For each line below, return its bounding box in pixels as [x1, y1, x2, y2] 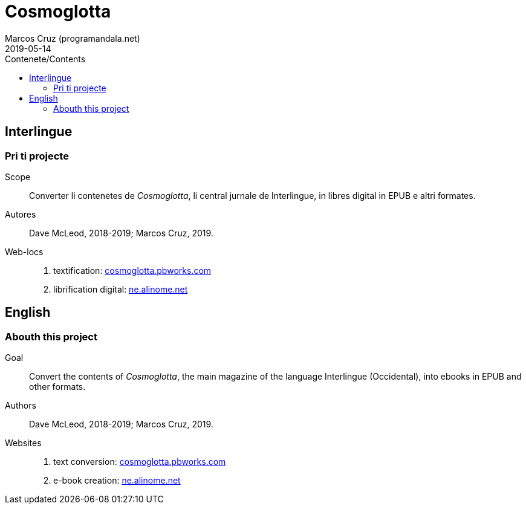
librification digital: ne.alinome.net [53, 284, 188, 294]
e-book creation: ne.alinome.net [53, 475, 181, 486]
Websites [5, 438, 42, 449]
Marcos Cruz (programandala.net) [5, 33, 140, 44]
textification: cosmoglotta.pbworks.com [53, 265, 212, 276]
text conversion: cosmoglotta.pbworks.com [53, 456, 226, 467]
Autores [5, 209, 36, 219]
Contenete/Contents [5, 53, 86, 64]
